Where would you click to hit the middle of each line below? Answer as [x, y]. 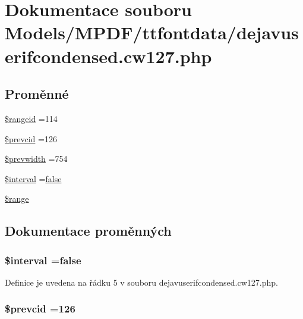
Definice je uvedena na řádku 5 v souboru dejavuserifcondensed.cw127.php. [141, 282]
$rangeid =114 [31, 118]
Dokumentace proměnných [88, 231]
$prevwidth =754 [36, 159]
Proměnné [37, 94]
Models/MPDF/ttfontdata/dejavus [152, 32]
